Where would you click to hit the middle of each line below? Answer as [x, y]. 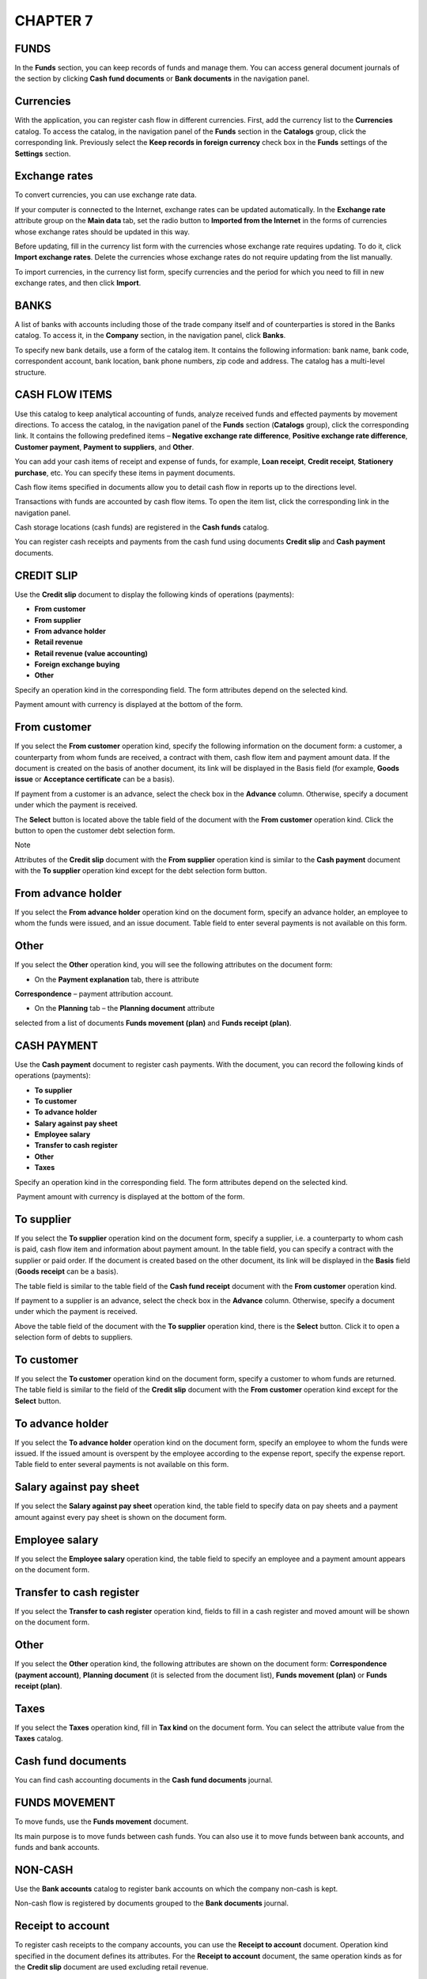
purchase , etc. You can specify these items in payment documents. [125, 473]
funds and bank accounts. [57, 1847]
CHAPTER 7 [54, 21]
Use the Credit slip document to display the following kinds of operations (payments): [154, 594]
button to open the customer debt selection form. [95, 830]
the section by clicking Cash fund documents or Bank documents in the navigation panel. [162, 78]
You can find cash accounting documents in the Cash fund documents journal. [144, 1780]
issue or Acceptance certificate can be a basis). [95, 779]
